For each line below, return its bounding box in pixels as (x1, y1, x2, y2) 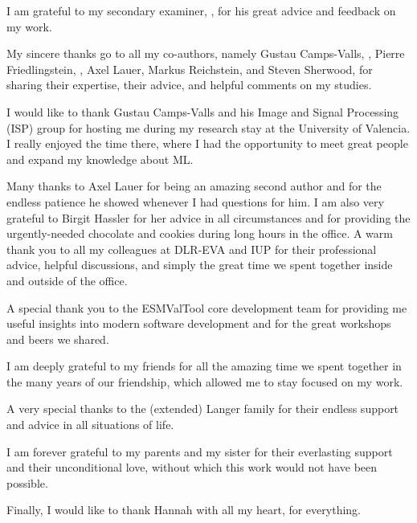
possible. (6, 474, 48, 491)
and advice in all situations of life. (6, 416, 174, 433)
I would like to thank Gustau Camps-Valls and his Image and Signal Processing (6, 103, 399, 120)
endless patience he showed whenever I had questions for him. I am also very (6, 193, 384, 210)
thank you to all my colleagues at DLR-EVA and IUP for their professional (6, 240, 377, 257)
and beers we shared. (6, 330, 109, 347)
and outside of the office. (6, 272, 128, 288)
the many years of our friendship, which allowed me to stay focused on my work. (6, 373, 403, 390)
